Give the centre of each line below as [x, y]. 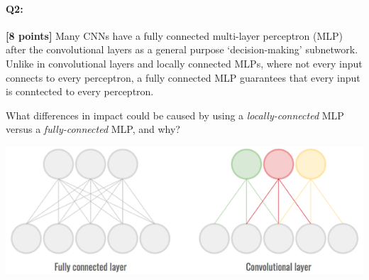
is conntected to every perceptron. [80, 91]
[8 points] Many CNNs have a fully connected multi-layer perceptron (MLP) [175, 35]
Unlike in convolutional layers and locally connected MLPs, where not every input [184, 63]
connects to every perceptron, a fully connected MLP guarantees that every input [183, 77]
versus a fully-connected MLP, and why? [93, 129]
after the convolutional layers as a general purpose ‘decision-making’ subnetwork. [182, 49]
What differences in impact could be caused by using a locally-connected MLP [175, 115]
